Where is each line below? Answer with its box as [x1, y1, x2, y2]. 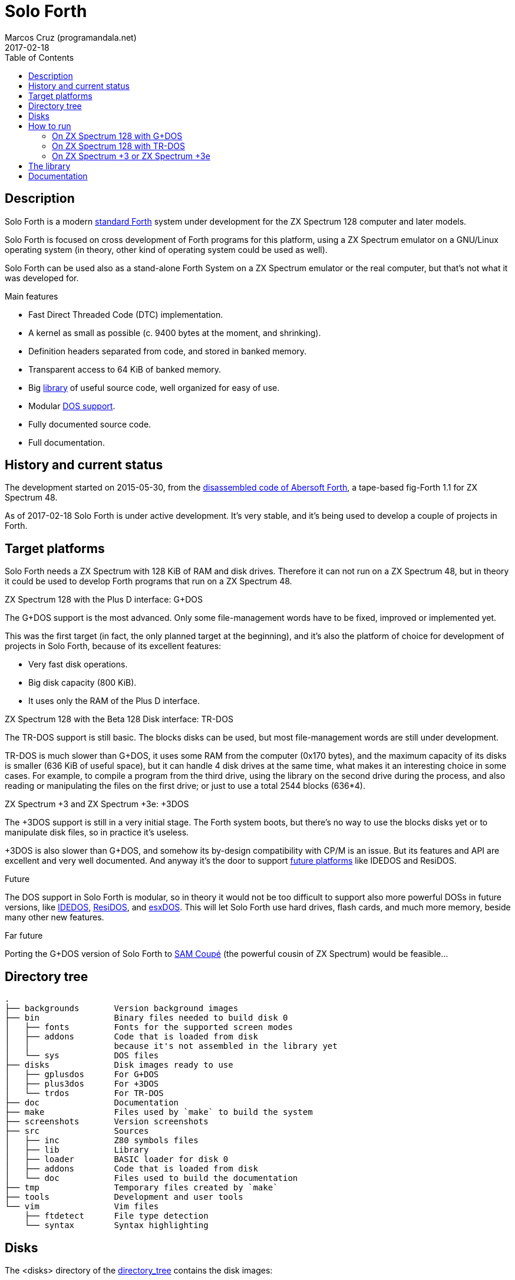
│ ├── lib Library [5, 1145, 149, 1155]
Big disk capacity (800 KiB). [28, 677, 137, 688]
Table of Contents [5, 52, 74, 62]
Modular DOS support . [28, 400, 115, 411]
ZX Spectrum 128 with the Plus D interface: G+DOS [5, 594, 203, 605]
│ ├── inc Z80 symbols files [5, 1136, 199, 1146]
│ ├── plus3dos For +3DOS [5, 1079, 159, 1089]
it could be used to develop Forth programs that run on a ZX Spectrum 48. [5, 576, 292, 587]
